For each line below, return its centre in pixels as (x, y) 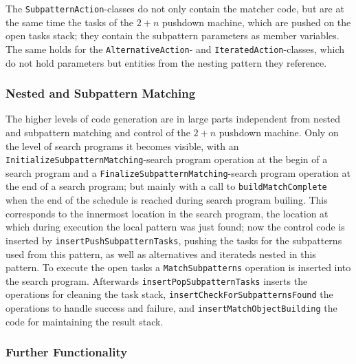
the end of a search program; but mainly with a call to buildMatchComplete (166, 186)
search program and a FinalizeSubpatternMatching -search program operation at (178, 172)
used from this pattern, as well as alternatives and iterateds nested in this (161, 254)
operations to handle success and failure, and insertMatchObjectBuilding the (171, 308)
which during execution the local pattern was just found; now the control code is (175, 227)
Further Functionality (67, 352)
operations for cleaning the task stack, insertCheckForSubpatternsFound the (169, 294)
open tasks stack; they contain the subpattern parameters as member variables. (173, 35)
